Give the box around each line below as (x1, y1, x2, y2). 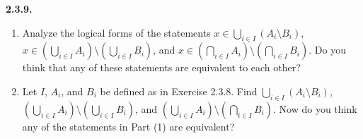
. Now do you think (273, 101, 357, 116)
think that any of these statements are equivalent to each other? (22, 60, 301, 75)
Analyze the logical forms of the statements (22, 25, 211, 40)
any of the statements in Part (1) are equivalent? (22, 119, 235, 133)
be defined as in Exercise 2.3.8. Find (100, 83, 258, 98)
